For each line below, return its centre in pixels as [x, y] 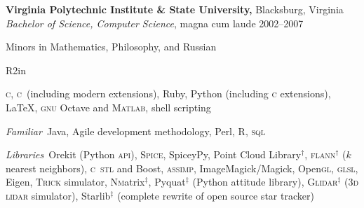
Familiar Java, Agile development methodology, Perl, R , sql [136, 131]
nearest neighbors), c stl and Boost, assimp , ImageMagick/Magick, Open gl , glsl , [182, 168]
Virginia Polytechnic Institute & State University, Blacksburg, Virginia [175, 9]
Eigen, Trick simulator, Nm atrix [75, 182]
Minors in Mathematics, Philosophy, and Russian [111, 47]
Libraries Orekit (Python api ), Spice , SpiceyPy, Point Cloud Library [154, 154]
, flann [320, 154]
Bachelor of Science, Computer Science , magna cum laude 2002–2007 [155, 23]
